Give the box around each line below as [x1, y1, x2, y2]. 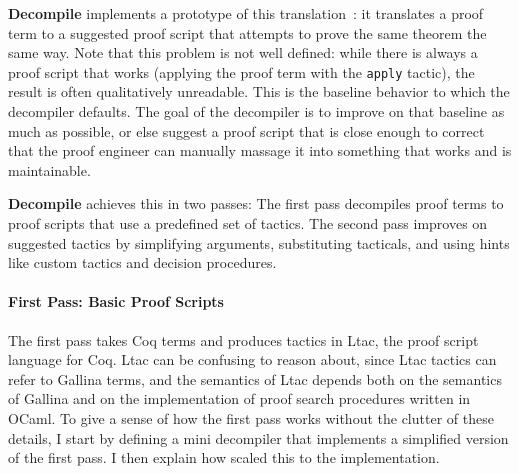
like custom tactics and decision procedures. [8, 252, 277, 273]
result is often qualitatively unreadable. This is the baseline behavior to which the [8, 81, 510, 102]
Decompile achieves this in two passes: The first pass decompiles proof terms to [8, 193, 504, 214]
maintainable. [8, 159, 91, 180]
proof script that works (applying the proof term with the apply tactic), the [8, 61, 475, 82]
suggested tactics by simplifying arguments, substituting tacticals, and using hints [8, 232, 510, 253]
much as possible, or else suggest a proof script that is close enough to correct [8, 120, 485, 141]
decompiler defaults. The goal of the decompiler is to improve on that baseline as [8, 101, 505, 122]
